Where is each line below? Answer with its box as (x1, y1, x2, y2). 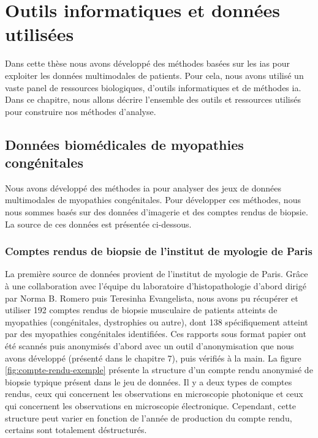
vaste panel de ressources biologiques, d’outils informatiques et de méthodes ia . (5, 81, 301, 94)
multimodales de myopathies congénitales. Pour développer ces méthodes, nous (5, 193, 301, 206)
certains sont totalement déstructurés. (5, 423, 147, 436)
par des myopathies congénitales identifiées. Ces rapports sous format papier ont (5, 327, 306, 340)
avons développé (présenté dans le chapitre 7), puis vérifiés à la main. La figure (5, 351, 301, 364)
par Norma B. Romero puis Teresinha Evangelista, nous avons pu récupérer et (5, 291, 298, 304)
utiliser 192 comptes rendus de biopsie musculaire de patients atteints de (5, 303, 278, 316)
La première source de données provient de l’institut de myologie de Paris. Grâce (5, 267, 308, 280)
